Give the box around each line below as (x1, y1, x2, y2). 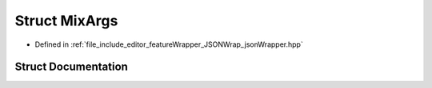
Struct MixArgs (14, 12, 118, 29)
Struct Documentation (14, 60, 128, 74)
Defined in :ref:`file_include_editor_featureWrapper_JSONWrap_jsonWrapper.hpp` (34, 40, 303, 49)
